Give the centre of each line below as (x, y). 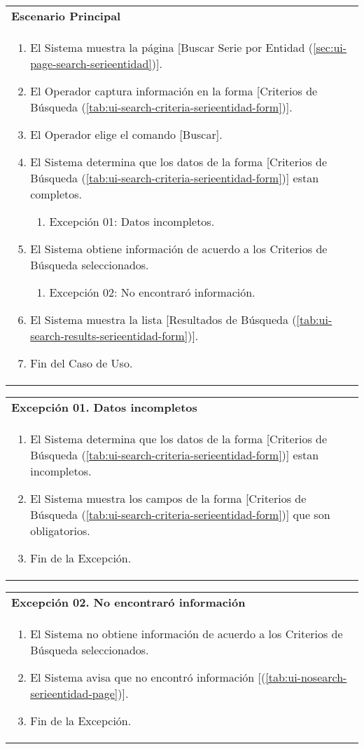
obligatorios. (60, 531)
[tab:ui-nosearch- (306, 677)
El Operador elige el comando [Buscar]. (126, 134)
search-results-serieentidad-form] (109, 336)
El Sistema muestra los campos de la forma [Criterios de (168, 498)
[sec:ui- (330, 47)
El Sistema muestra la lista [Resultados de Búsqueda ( (163, 319)
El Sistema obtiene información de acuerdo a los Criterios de (179, 249)
